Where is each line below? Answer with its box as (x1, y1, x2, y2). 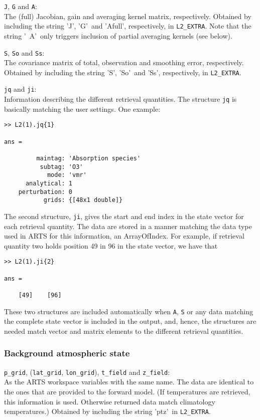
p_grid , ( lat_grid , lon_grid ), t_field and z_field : (4, 366, 170, 377)
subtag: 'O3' (40, 163, 83, 170)
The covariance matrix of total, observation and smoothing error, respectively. (4, 57, 244, 68)
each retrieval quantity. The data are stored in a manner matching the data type (4, 221, 252, 231)
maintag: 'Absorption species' (36, 154, 141, 162)
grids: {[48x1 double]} (43, 196, 123, 204)
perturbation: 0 (18, 188, 73, 195)
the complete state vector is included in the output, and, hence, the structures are (4, 316, 256, 326)
